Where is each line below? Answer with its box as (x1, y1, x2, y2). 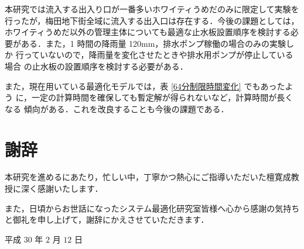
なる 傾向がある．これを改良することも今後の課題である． (5, 102, 229, 115)
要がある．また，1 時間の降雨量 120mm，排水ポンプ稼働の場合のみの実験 (5, 37, 286, 49)
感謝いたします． (37, 182, 103, 195)
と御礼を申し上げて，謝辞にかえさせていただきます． (5, 213, 209, 226)
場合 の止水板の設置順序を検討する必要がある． (5, 60, 188, 72)
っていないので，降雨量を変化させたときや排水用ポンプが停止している (23, 49, 293, 61)
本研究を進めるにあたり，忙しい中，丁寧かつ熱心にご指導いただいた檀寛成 (5, 171, 291, 183)
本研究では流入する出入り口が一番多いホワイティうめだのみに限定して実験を (5, 3, 299, 15)
